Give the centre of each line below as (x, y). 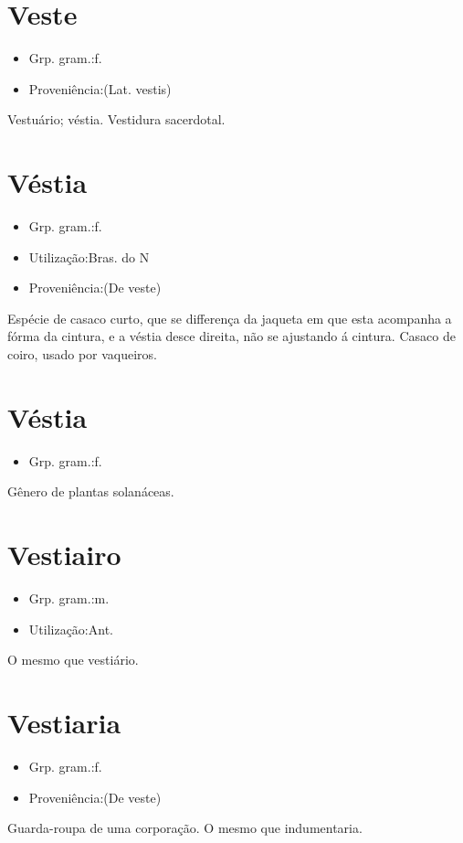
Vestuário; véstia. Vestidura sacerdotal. (116, 119)
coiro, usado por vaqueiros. (83, 354)
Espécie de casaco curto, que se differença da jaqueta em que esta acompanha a (230, 318)
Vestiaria (64, 722)
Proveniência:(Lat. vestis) (100, 88)
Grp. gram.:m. (69, 598)
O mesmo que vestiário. (73, 660)
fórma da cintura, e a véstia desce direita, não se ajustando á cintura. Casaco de (231, 336)
